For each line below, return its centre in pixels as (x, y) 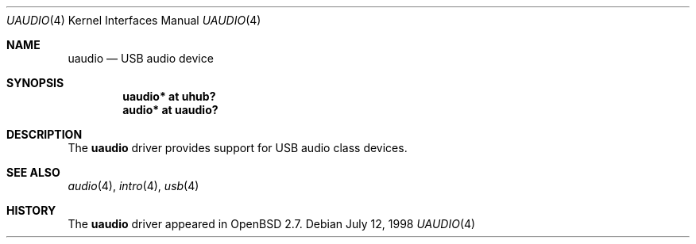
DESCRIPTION (44, 134)
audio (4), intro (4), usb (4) (133, 186)
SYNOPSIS (35, 83)
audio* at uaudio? (170, 110)
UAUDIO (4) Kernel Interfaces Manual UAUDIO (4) (134, 20)
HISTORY (31, 210)
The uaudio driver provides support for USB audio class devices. (238, 148)
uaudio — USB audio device (141, 58)
